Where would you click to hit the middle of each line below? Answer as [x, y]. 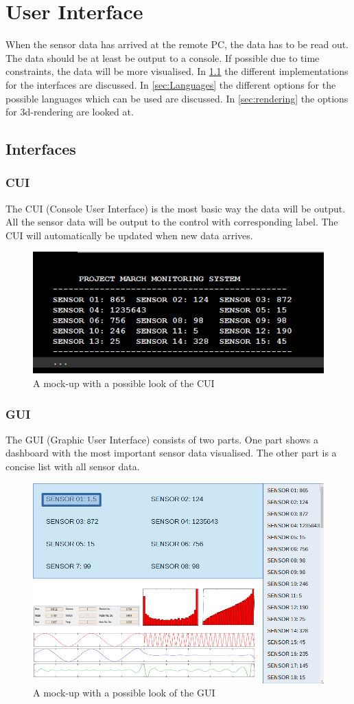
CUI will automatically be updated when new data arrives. [129, 235]
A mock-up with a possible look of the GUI [124, 693]
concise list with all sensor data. [73, 466]
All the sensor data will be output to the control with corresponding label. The [172, 222]
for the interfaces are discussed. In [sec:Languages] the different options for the [171, 84]
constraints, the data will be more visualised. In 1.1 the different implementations [177, 71]
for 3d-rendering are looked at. [70, 112]
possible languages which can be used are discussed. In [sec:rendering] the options [177, 98]
